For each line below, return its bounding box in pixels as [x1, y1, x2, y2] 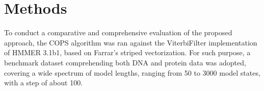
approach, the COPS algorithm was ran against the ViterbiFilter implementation [4, 37, 257, 48]
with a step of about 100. [4, 77, 83, 88]
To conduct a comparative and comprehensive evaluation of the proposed [4, 27, 232, 38]
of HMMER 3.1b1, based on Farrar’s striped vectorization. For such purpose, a [4, 47, 251, 58]
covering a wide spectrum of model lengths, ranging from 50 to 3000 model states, [4, 67, 260, 78]
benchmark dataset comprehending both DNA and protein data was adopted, [4, 57, 246, 67]
